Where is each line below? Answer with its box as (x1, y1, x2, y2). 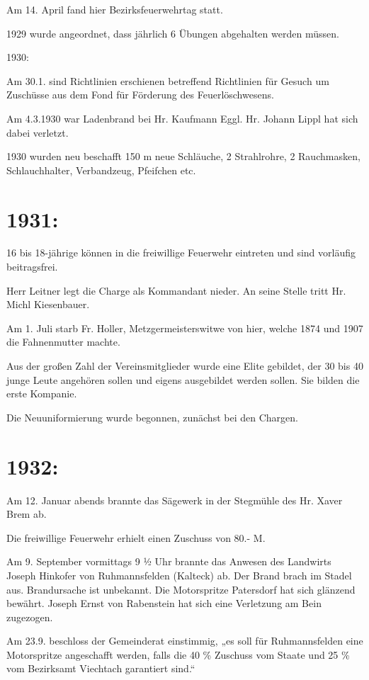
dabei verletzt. (6, 125, 69, 140)
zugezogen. (6, 609, 53, 624)
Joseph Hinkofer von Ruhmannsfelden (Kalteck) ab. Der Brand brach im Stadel (6, 567, 352, 582)
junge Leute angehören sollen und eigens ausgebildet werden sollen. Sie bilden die (6, 372, 360, 387)
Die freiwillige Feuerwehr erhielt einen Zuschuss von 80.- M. (6, 530, 266, 545)
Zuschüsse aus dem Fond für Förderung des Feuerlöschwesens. (6, 87, 274, 102)
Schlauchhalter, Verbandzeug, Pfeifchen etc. (6, 162, 196, 177)
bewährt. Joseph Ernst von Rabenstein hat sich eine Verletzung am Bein (6, 596, 322, 611)
